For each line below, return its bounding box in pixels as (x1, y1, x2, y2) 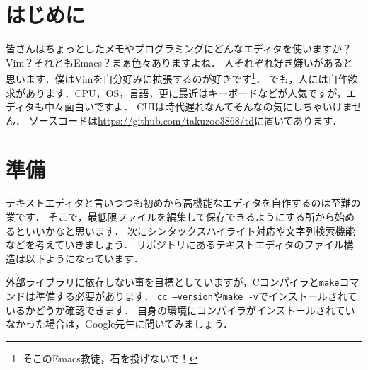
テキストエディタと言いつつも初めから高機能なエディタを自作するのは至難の (6, 195, 361, 210)
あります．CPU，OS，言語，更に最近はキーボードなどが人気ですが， (25, 85, 347, 100)
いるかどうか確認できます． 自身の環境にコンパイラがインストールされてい (6, 302, 355, 317)
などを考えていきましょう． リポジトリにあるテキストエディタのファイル (6, 237, 344, 252)
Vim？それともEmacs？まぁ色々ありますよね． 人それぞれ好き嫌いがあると (6, 54, 353, 69)
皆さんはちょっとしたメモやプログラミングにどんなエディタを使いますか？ (6, 41, 352, 56)
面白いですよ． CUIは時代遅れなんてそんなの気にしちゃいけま (64, 99, 352, 114)
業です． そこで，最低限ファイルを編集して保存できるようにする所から (6, 209, 335, 224)
